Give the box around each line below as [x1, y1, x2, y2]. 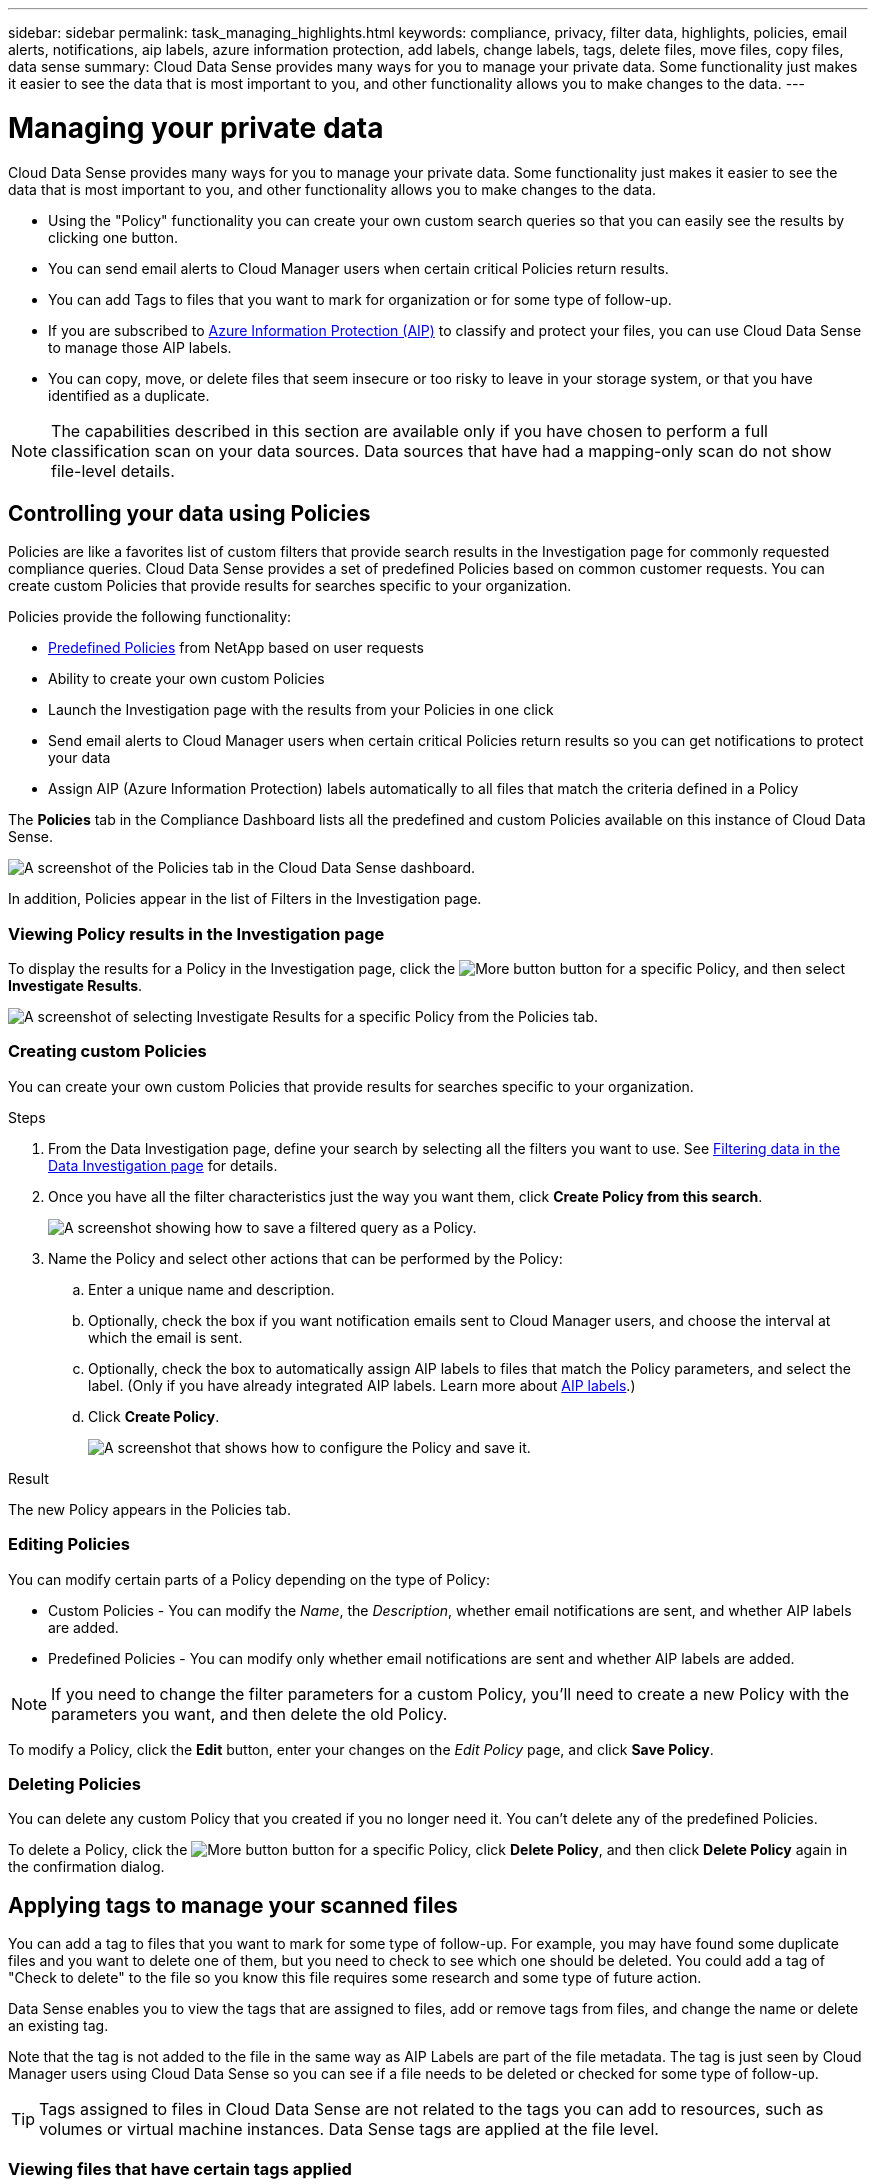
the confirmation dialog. [8, 1858, 165, 1876]
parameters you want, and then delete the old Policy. [51, 1703, 448, 1724]
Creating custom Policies [8, 1041, 207, 1062]
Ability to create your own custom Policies [48, 670, 325, 688]
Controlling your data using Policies [8, 500, 371, 526]
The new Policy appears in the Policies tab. [8, 1500, 291, 1518]
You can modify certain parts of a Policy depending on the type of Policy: [8, 1570, 490, 1588]
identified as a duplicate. [48, 386, 210, 404]
